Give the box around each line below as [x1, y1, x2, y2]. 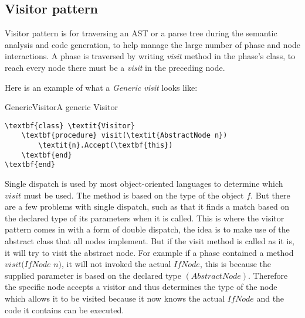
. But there [250, 189, 290, 201]
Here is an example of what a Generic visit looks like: [5, 81, 198, 93]
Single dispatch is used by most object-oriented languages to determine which [5, 177, 283, 190]
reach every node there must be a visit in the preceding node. [5, 61, 225, 73]
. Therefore [248, 269, 288, 281]
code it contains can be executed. [5, 303, 124, 316]
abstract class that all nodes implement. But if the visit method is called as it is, [5, 235, 294, 247]
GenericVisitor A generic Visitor [5, 101, 118, 113]
